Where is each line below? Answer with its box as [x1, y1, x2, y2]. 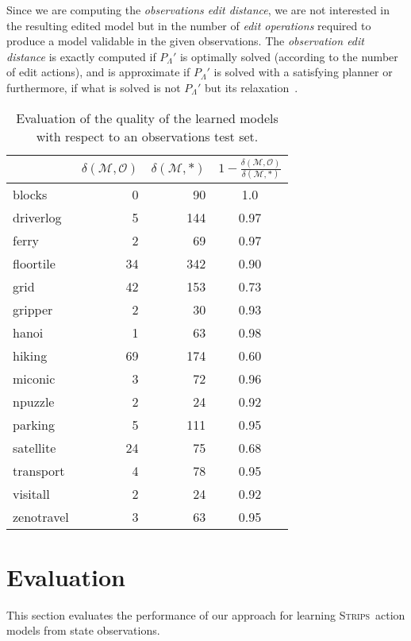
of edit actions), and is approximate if [6, 64, 190, 80]
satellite [13, 438, 56, 458]
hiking [13, 346, 48, 365]
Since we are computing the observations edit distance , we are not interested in [6, 2, 390, 17]
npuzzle [13, 392, 55, 411]
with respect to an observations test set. [36, 126, 259, 145]
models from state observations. [6, 622, 160, 639]
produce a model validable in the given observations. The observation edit [6, 33, 364, 49]
